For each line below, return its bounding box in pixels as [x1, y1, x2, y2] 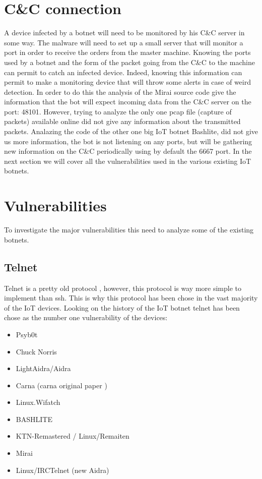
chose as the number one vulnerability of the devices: [4, 312, 168, 323]
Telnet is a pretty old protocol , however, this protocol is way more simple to [4, 282, 242, 293]
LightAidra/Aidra [16, 363, 71, 374]
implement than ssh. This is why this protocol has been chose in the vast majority [4, 292, 258, 303]
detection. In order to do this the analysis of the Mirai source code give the [4, 86, 236, 97]
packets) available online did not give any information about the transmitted [4, 116, 241, 127]
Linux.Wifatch [16, 397, 60, 407]
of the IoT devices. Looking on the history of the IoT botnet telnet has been [4, 302, 240, 313]
